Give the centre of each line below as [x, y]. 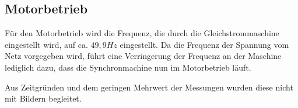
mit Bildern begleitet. [43, 98]
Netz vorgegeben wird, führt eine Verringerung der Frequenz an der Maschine [143, 56]
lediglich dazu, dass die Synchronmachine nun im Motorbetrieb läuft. [128, 67]
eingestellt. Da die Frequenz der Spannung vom [204, 44]
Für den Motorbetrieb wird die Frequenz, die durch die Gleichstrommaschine [142, 33]
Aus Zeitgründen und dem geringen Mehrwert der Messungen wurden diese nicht [149, 87]
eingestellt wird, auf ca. [46, 44]
